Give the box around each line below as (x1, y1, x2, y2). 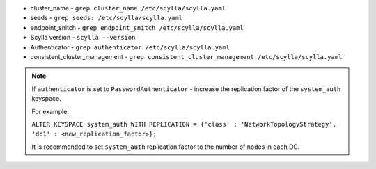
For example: (31, 107, 70, 115)
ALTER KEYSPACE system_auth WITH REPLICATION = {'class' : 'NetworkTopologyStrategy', (31, 120, 337, 128)
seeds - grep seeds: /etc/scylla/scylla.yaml (30, 14, 183, 22)
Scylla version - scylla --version (30, 33, 136, 42)
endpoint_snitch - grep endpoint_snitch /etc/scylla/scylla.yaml (30, 23, 244, 31)
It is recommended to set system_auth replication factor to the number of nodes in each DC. (31, 143, 300, 151)
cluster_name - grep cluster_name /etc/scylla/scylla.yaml (30, 4, 226, 12)
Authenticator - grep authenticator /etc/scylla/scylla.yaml (30, 42, 230, 51)
